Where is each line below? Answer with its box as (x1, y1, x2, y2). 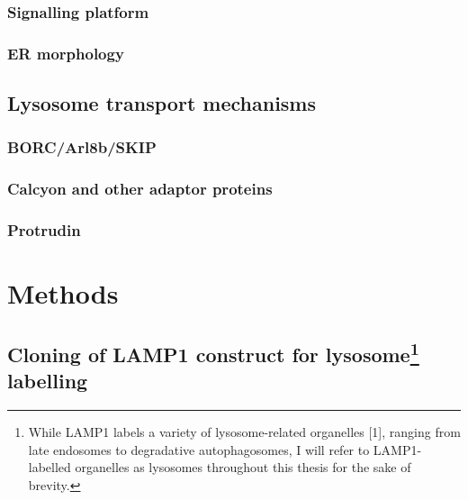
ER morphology (7, 41, 124, 64)
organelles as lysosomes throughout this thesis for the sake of (75, 458, 411, 477)
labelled (28, 458, 71, 477)
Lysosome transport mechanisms (7, 89, 317, 117)
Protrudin (7, 219, 81, 241)
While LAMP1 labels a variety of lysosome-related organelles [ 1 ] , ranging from (28, 422, 461, 441)
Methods (7, 275, 119, 312)
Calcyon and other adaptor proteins (7, 177, 273, 200)
